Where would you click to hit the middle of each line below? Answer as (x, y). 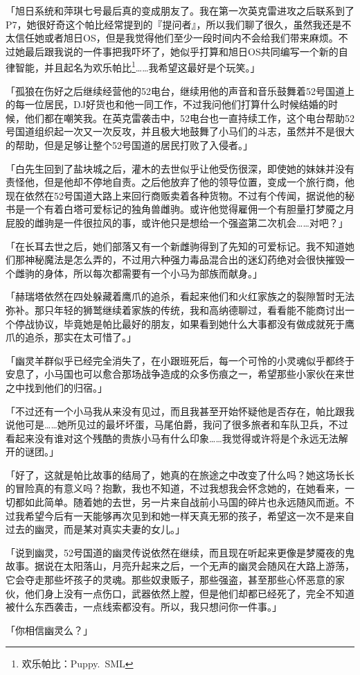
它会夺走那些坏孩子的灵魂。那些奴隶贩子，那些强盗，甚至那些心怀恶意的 (170, 580)
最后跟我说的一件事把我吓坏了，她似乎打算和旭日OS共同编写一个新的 (181, 51)
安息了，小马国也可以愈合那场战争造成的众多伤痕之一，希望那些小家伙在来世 (180, 374)
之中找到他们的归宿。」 (56, 387)
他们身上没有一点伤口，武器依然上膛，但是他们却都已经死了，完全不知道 (189, 593)
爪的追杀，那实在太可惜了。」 (71, 337)
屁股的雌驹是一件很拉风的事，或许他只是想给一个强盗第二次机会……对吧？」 (177, 222)
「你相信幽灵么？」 (49, 630)
